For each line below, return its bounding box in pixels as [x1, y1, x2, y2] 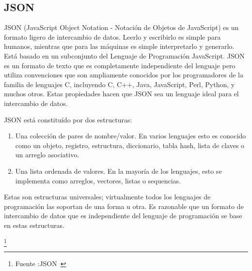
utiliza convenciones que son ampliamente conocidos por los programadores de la [4, 70, 244, 80]
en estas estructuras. [4, 220, 64, 230]
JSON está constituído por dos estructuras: [4, 114, 132, 124]
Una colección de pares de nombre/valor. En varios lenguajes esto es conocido [15, 131, 246, 141]
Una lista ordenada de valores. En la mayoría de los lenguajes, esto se [15, 166, 222, 176]
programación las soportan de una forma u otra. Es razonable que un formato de [4, 201, 244, 211]
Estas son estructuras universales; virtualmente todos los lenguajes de [4, 192, 211, 202]
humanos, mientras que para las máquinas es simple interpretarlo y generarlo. [4, 41, 235, 51]
